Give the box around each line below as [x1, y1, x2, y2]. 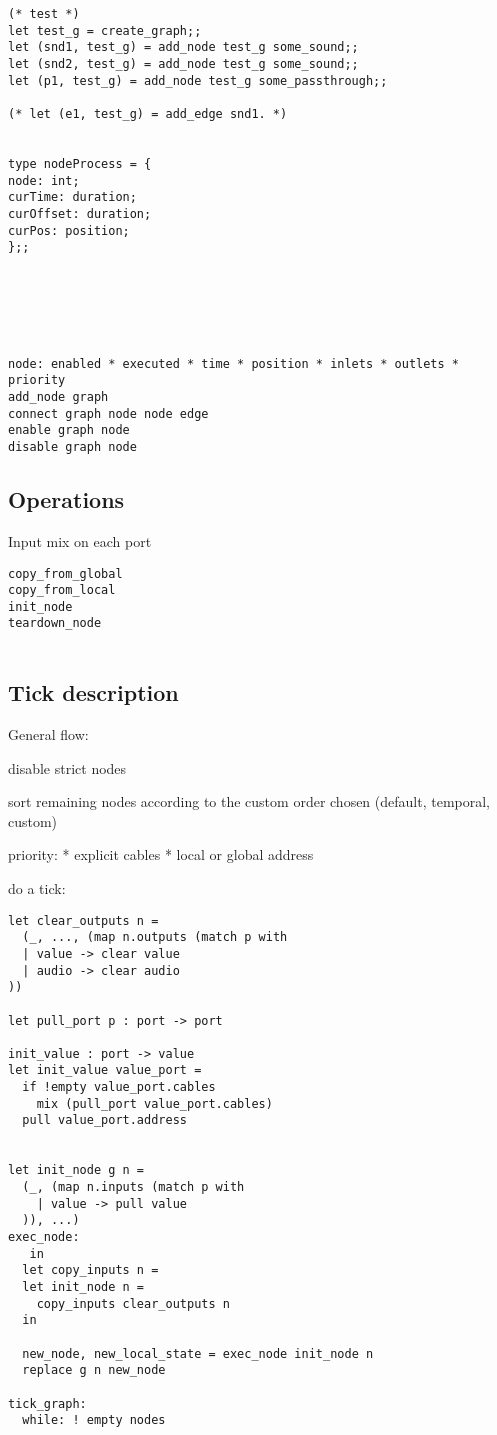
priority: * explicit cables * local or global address [8, 844, 314, 865]
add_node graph [8, 390, 109, 405]
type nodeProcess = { [8, 156, 152, 171]
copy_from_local [8, 583, 116, 598]
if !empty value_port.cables [22, 1080, 216, 1095]
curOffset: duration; [8, 206, 152, 221]
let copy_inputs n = [22, 1263, 159, 1278]
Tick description [8, 677, 179, 708]
